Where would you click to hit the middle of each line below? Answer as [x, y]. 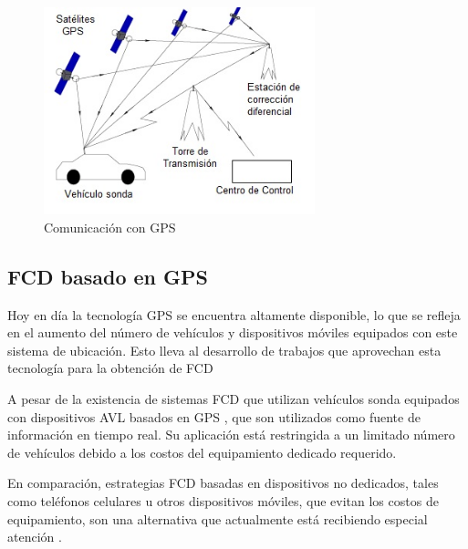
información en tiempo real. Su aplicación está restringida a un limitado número [231, 435]
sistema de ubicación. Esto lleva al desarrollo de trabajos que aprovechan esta [224, 350]
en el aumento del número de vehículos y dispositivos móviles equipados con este [233, 332]
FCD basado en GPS [108, 276]
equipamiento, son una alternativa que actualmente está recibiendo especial [218, 518]
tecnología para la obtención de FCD [110, 368]
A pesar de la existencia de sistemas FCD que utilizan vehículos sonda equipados [234, 398]
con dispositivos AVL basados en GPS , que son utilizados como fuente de [214, 416]
